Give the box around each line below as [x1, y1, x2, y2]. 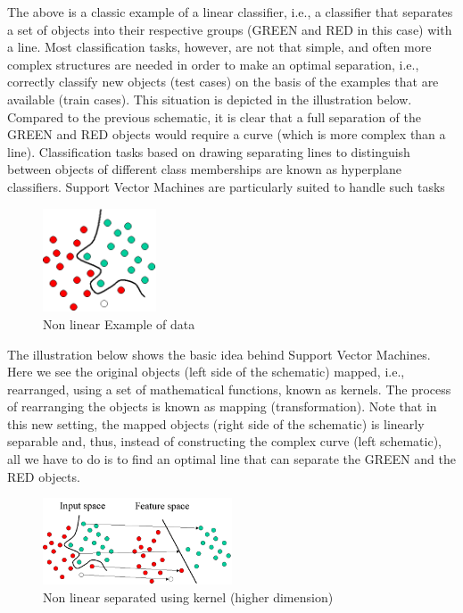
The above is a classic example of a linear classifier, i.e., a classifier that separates [7, 3, 453, 21]
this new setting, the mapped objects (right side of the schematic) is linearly [7, 414, 425, 433]
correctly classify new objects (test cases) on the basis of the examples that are [7, 72, 439, 91]
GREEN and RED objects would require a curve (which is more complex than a [7, 125, 446, 144]
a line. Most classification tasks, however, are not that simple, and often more [7, 37, 432, 56]
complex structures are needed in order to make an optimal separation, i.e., [7, 54, 419, 73]
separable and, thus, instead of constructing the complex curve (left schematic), [7, 432, 442, 451]
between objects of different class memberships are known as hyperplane [7, 160, 401, 178]
